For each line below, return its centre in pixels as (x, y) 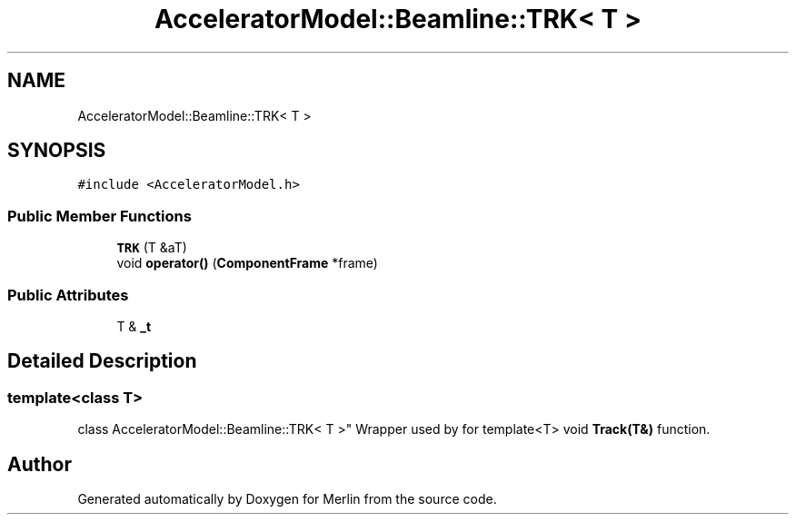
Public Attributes (68, 295)
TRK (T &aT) (152, 248)
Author (40, 464)
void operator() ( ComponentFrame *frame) (247, 263)
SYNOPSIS (57, 151)
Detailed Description (102, 361)
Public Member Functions (99, 216)
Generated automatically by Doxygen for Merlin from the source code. (287, 499)
